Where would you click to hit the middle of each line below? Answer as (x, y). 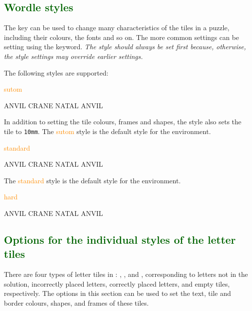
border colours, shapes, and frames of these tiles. (76, 302)
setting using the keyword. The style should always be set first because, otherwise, (125, 47)
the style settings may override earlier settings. (73, 56)
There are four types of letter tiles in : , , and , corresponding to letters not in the (126, 274)
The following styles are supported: (56, 72)
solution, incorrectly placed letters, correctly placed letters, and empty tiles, (117, 283)
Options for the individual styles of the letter (120, 239)
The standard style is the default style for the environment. (92, 180)
